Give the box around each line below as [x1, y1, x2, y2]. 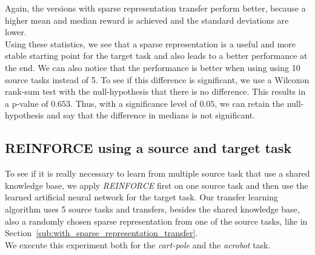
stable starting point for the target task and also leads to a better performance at [5, 49, 308, 62]
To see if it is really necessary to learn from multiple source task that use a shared [5, 167, 310, 180]
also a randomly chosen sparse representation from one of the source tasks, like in [5, 214, 308, 227]
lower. [5, 25, 27, 38]
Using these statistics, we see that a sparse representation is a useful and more [5, 37, 296, 50]
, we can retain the [214, 97, 285, 109]
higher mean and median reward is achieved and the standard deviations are [5, 13, 289, 26]
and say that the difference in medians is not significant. [46, 109, 256, 121]
